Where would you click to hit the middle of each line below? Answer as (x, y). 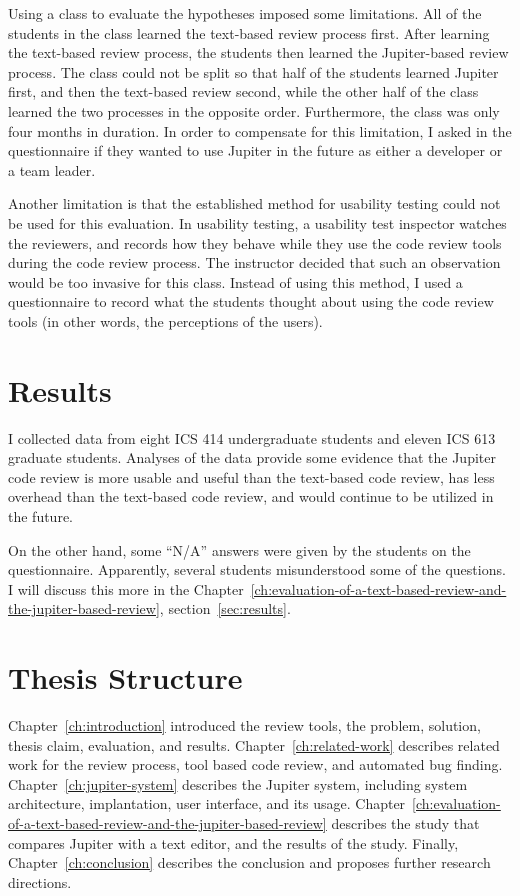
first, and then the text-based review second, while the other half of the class (243, 91)
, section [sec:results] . (225, 608)
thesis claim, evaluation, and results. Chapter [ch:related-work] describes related (254, 744)
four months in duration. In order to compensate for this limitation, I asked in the (260, 130)
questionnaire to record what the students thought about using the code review (251, 301)
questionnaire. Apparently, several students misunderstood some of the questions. (257, 569)
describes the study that (405, 823)
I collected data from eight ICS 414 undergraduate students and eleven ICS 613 (252, 437)
